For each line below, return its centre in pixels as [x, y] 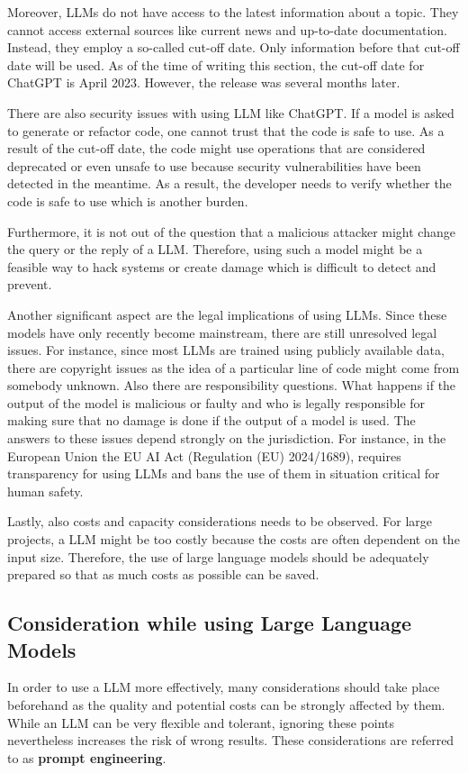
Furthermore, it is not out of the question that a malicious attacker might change [231, 231]
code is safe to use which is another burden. [128, 200]
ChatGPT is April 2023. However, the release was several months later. [204, 82]
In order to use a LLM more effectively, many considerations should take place [224, 687]
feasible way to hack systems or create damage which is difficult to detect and [222, 266]
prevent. [30, 284]
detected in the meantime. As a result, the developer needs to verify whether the [229, 183]
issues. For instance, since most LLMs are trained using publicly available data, [226, 350]
